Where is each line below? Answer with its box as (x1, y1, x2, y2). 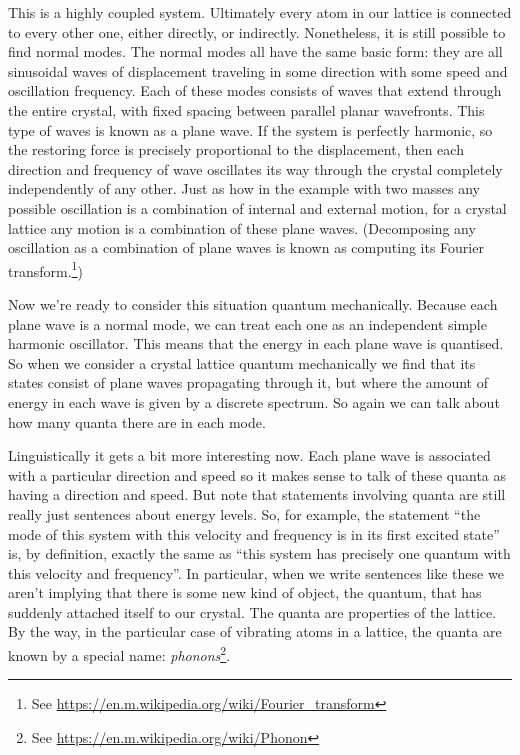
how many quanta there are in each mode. (8, 411, 266, 432)
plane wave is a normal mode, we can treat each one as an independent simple (8, 313, 487, 334)
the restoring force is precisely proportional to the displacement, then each (8, 139, 464, 160)
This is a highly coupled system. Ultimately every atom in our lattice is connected (8, 2, 512, 22)
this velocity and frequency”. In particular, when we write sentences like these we (8, 562, 504, 583)
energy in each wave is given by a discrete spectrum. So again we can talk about (8, 391, 500, 412)
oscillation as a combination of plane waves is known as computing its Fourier (8, 237, 484, 258)
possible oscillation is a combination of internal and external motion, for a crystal (8, 197, 507, 218)
